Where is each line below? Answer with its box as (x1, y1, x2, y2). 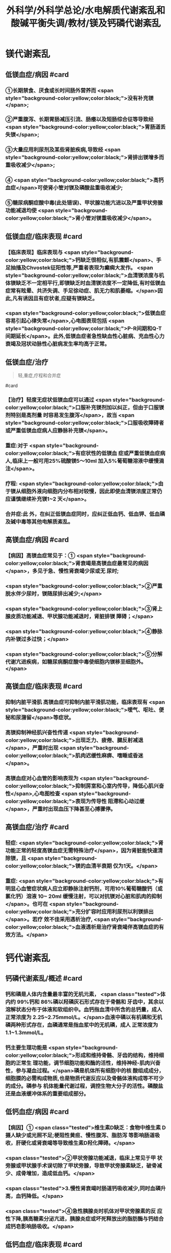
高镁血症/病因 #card (5, 535, 69, 544)
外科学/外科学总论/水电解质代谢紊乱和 (6, 5, 165, 16)
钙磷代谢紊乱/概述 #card (5, 974, 83, 983)
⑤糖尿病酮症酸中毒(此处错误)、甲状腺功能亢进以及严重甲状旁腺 (5, 199, 163, 206)
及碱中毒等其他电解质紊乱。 (5, 518, 74, 525)
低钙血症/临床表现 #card (5, 1240, 83, 1249)
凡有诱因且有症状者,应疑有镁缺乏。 (12, 295, 98, 302)
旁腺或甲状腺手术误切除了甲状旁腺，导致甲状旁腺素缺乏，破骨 (5, 1162, 157, 1169)
